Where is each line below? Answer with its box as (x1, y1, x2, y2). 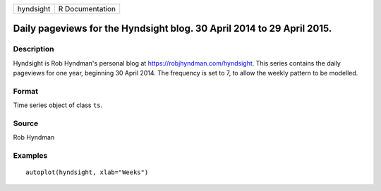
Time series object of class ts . (13, 101, 103, 109)
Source (13, 118, 39, 128)
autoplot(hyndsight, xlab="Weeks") (25, 168, 149, 176)
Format (13, 86, 39, 96)
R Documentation (58, 4, 116, 13)
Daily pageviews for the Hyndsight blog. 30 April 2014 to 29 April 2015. (13, 23, 332, 35)
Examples (13, 151, 48, 161)
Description (13, 44, 54, 54)
